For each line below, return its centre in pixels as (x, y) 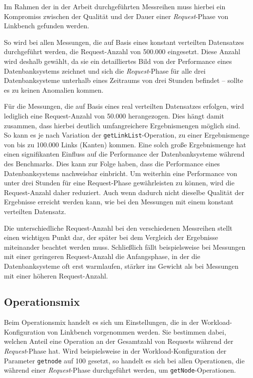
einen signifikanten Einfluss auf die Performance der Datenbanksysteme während (124, 154)
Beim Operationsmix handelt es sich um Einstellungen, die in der (101, 322)
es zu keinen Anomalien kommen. (54, 90)
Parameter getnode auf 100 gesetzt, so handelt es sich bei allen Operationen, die (124, 360)
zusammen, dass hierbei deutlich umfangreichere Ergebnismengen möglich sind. (122, 125)
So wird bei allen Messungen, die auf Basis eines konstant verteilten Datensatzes (124, 42)
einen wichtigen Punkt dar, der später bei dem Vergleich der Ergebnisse (111, 237)
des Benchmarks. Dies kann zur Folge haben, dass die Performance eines (112, 163)
